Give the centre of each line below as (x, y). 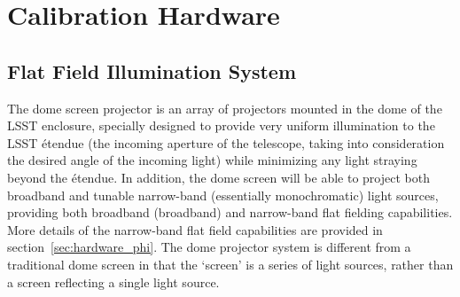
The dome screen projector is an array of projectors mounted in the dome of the (225, 108)
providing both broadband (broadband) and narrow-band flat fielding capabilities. (230, 212)
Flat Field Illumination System (152, 70)
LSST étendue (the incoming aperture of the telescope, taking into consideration (226, 142)
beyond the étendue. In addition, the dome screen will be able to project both (218, 177)
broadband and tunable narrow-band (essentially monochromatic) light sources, (223, 195)
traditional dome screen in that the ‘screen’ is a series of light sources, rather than (230, 264)
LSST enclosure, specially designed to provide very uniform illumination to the (221, 125)
